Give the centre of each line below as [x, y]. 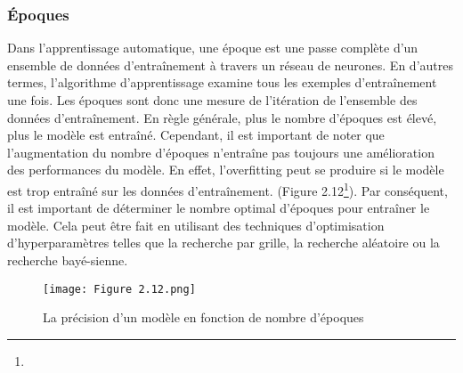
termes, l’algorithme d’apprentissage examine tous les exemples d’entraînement [222, 82]
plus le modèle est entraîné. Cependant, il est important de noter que [196, 135]
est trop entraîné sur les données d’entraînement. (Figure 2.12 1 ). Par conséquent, [227, 189]
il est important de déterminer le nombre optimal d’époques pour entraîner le [219, 208]
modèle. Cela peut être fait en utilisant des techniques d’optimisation [196, 225]
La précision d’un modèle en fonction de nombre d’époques [203, 317]
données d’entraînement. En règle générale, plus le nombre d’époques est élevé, [222, 117]
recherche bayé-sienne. [68, 260]
